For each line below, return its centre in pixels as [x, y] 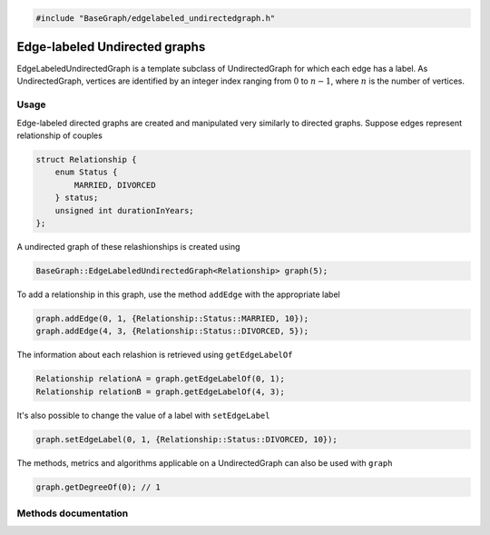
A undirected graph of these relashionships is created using [128, 246]
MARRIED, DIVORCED [115, 185]
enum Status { [86, 172]
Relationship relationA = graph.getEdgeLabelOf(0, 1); [160, 379]
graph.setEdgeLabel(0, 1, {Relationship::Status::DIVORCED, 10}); [186, 439]
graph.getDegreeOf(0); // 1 [98, 487]
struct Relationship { [86, 159]
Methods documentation [73, 513]
